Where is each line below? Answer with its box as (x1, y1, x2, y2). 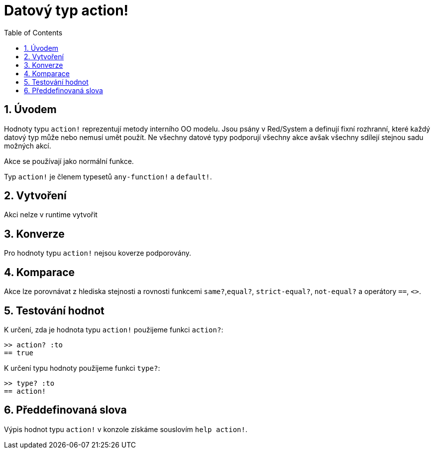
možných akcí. (4, 141, 51, 150)
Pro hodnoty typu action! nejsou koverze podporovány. (4, 249, 192, 258)
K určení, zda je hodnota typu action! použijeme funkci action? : (4, 325, 223, 334)
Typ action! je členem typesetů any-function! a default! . (4, 172, 212, 181)
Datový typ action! (4, 2, 129, 19)
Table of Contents (4, 28, 63, 37)
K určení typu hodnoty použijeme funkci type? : (4, 363, 160, 372)
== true (4, 348, 34, 357)
